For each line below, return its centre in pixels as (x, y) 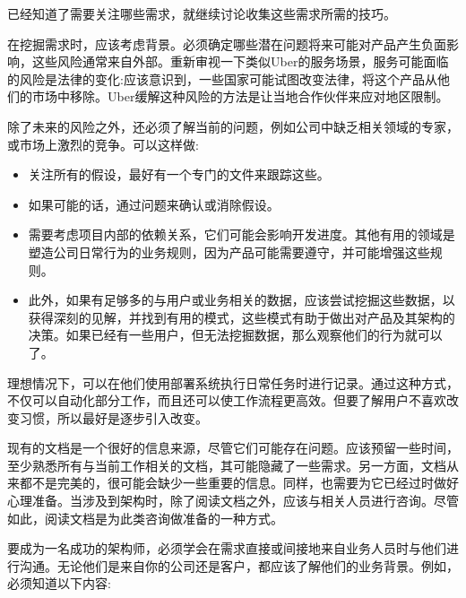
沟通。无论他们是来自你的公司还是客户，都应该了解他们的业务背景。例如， (239, 565)
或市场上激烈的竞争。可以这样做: (103, 144)
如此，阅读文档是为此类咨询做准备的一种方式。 (145, 518)
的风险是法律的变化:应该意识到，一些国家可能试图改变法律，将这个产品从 (222, 78)
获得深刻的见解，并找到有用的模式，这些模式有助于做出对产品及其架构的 (242, 317)
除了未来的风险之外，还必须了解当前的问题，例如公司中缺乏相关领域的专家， (233, 126)
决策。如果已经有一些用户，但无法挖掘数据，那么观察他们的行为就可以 (235, 335)
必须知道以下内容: (59, 583)
